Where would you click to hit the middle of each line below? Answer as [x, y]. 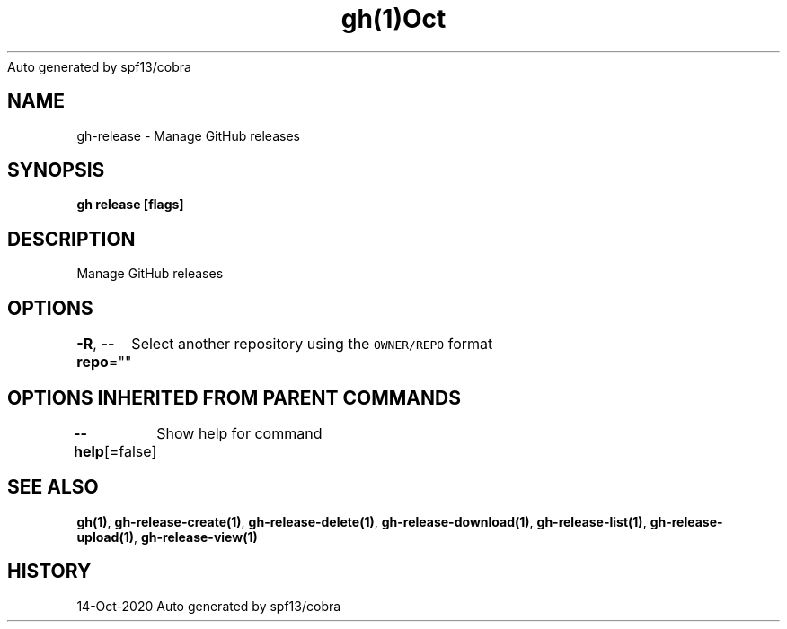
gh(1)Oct [393, 19]
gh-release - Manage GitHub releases [188, 135]
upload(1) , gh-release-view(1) [167, 537]
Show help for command [239, 433]
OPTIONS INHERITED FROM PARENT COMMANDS [234, 397]
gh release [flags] [130, 205]
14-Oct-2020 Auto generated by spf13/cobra [209, 606]
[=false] [130, 451]
